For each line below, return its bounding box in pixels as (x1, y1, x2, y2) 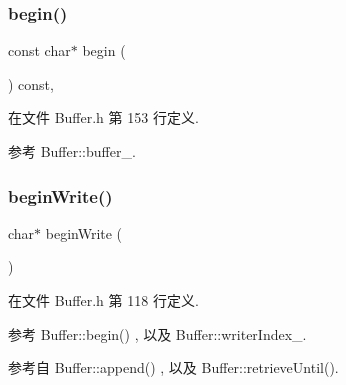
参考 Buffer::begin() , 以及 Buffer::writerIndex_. (8, 323, 307, 344)
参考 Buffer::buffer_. (8, 141, 136, 161)
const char (8, 40, 71, 61)
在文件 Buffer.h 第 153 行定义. (8, 107, 199, 128)
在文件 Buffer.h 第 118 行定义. (8, 290, 199, 310)
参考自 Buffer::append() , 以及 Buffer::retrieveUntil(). (8, 357, 339, 378)
